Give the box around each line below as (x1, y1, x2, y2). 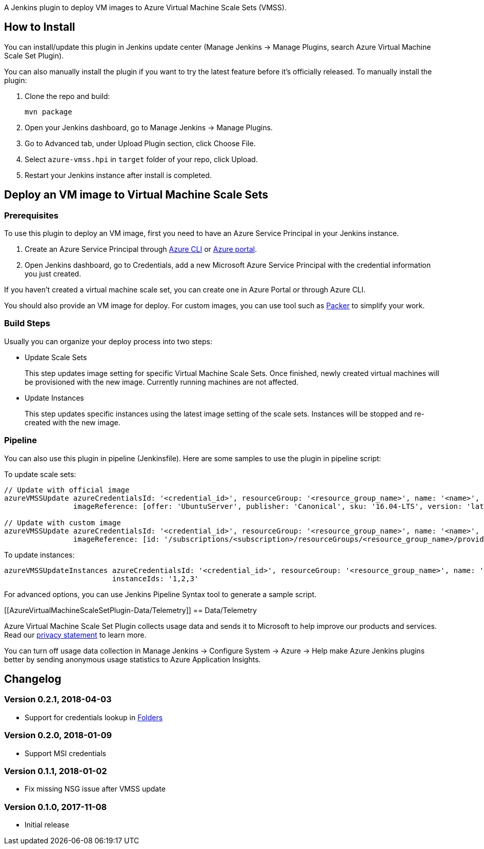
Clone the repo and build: (25, 91, 110, 101)
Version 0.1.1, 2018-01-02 (4, 765, 107, 776)
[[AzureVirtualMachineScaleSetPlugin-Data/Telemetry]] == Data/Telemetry (4, 605, 257, 615)
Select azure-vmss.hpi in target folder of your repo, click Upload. (25, 154, 258, 164)
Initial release (25, 820, 69, 830)
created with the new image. (25, 418, 120, 427)
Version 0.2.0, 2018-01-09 (4, 730, 112, 741)
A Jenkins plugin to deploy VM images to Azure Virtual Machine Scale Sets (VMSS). (4, 3, 287, 12)
